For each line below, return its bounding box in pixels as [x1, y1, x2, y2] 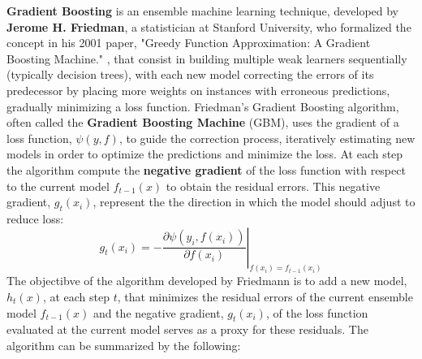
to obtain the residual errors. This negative [166, 177, 381, 194]
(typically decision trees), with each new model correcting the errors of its [6, 66, 374, 83]
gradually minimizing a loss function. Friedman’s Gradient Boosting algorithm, [6, 97, 399, 115]
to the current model [6, 177, 110, 194]
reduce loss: [6, 210, 64, 227]
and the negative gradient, [93, 304, 224, 321]
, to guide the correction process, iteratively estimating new [118, 129, 416, 146]
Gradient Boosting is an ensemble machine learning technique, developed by [6, 2, 399, 19]
